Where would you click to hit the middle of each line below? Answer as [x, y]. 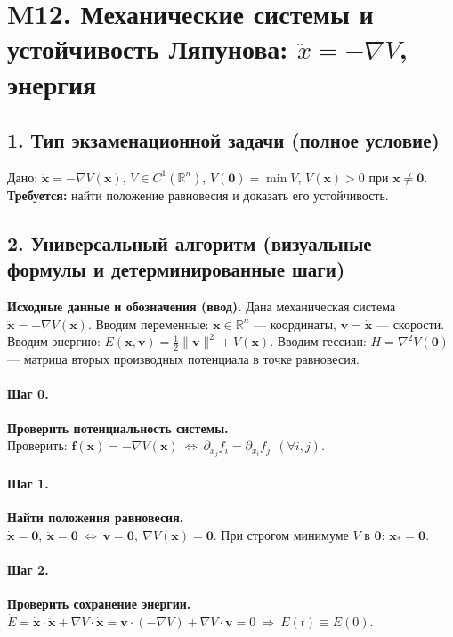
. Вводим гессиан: [318, 341]
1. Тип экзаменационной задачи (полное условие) [223, 140]
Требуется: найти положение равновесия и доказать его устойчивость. [198, 194]
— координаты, [295, 323]
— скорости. [410, 323]
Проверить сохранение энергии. [99, 604]
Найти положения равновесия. [96, 517]
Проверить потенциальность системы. [118, 427]
